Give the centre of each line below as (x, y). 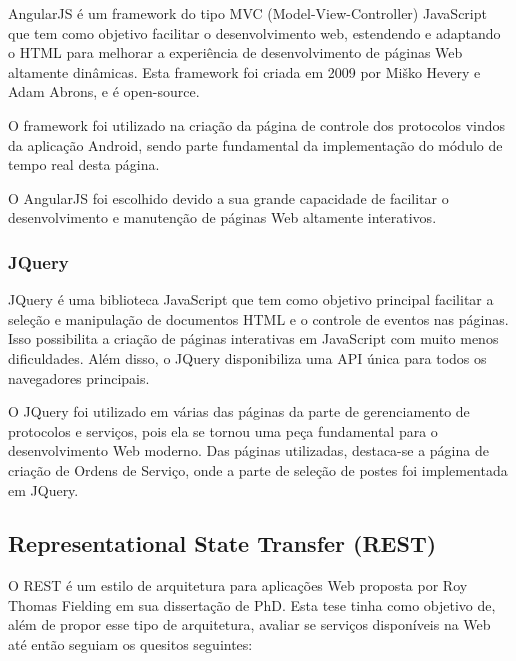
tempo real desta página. (84, 164)
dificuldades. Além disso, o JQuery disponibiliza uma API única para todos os (247, 357)
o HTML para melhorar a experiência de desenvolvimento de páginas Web (235, 52)
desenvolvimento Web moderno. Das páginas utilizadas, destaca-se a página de (248, 450)
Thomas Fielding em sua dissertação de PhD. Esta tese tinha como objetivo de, (252, 604)
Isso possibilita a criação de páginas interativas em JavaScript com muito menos (253, 338)
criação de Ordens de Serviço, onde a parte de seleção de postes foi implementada (258, 469)
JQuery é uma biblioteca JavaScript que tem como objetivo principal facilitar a (251, 299)
